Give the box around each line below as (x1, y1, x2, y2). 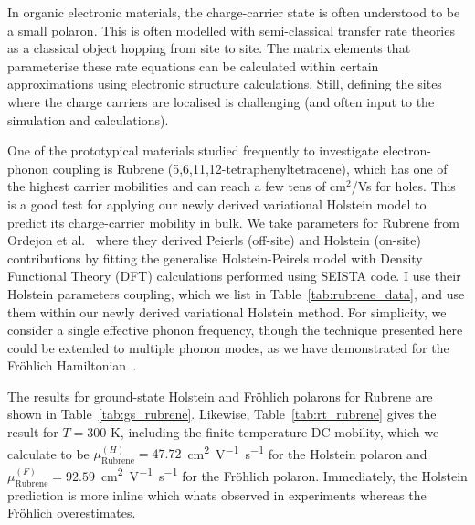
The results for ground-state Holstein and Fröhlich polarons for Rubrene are (7, 386, 433, 405)
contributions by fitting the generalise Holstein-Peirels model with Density (7, 248, 423, 267)
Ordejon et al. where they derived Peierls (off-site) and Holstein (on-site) (7, 230, 421, 250)
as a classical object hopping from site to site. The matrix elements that (7, 38, 411, 58)
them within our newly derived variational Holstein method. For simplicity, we (7, 302, 447, 321)
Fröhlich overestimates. (7, 503, 136, 522)
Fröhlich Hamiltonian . (7, 356, 137, 375)
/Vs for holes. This (351, 177, 456, 196)
